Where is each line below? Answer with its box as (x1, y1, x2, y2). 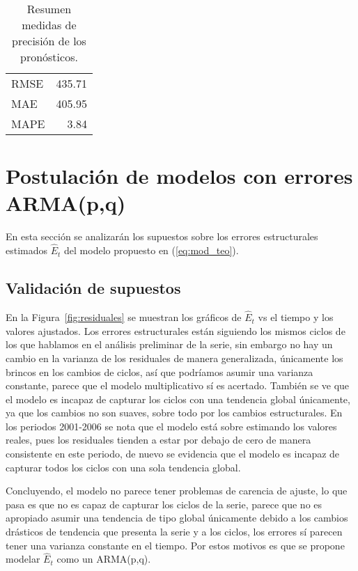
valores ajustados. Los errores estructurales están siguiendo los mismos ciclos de (6, 323, 345, 338)
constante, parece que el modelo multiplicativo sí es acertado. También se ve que (6, 378, 350, 393)
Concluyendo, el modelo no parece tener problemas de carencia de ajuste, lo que (6, 483, 348, 498)
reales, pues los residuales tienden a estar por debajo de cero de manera (6, 432, 311, 447)
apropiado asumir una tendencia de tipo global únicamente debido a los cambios (6, 510, 348, 525)
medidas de (22, 17, 77, 33)
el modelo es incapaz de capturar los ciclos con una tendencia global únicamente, (6, 391, 350, 406)
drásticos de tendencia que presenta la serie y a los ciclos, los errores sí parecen (6, 524, 343, 539)
